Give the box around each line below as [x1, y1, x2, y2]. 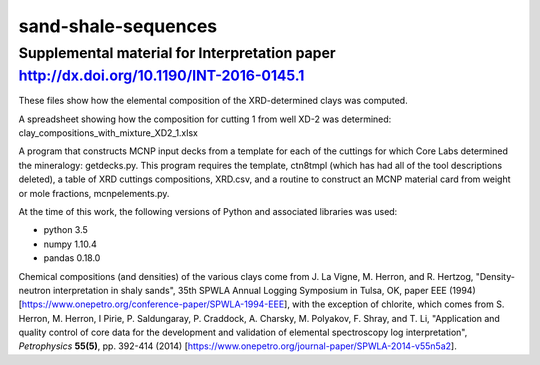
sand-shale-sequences [18, 15, 218, 37]
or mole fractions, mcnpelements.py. [18, 187, 170, 199]
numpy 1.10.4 [43, 238, 97, 250]
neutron [18, 284, 51, 296]
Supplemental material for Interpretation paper [18, 44, 336, 62]
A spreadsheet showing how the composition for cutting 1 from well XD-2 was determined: [18, 113, 392, 125]
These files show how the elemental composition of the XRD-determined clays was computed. [18, 95, 409, 107]
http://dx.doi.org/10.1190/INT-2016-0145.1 [18, 66, 305, 85]
